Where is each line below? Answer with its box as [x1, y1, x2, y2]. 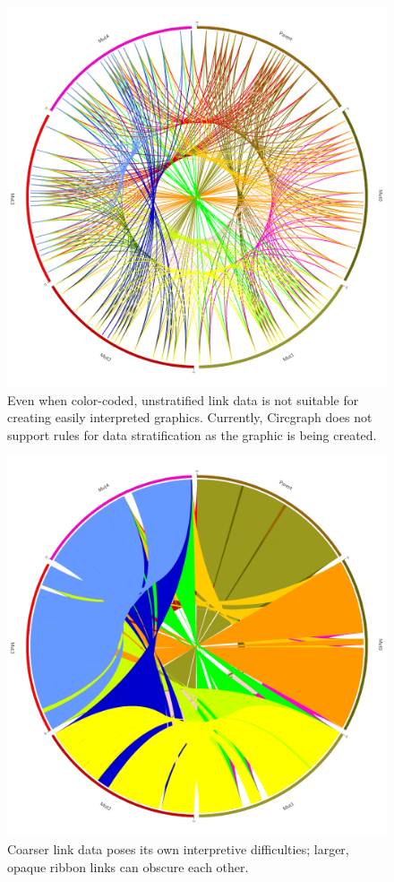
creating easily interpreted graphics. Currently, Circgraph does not [7, 408, 373, 427]
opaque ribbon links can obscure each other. [7, 857, 249, 876]
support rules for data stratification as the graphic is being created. [7, 425, 377, 444]
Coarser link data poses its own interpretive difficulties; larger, [7, 839, 349, 858]
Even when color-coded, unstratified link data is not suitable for [7, 390, 359, 409]
